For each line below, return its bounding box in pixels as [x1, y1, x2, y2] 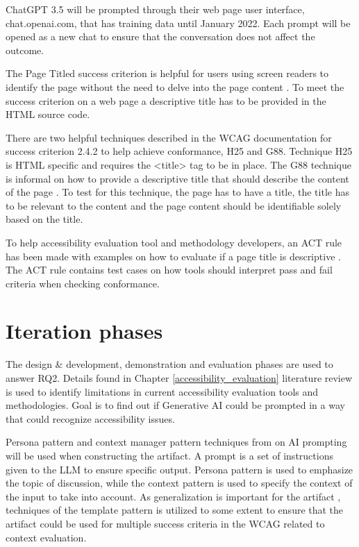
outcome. [6, 42, 44, 57]
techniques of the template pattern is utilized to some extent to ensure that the [6, 503, 344, 517]
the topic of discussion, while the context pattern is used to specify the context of [6, 476, 353, 490]
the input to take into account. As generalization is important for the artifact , [6, 489, 341, 503]
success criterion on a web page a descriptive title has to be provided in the [6, 93, 326, 108]
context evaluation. [6, 530, 87, 544]
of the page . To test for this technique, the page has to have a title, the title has [6, 185, 349, 199]
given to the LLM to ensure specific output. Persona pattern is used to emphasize [6, 462, 353, 476]
